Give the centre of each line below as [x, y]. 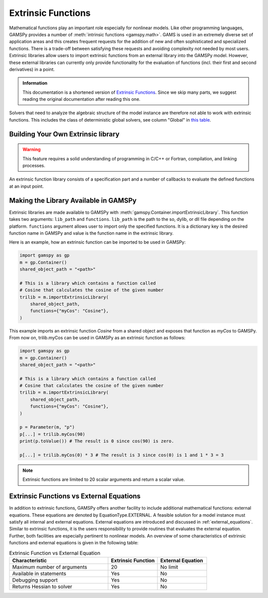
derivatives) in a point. [32, 69]
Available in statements [39, 573]
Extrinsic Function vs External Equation [55, 553]
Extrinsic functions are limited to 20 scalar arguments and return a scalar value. [104, 479]
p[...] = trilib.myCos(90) [52, 434]
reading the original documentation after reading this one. [82, 99]
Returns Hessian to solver [42, 587]
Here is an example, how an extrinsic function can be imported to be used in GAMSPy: [98, 242]
